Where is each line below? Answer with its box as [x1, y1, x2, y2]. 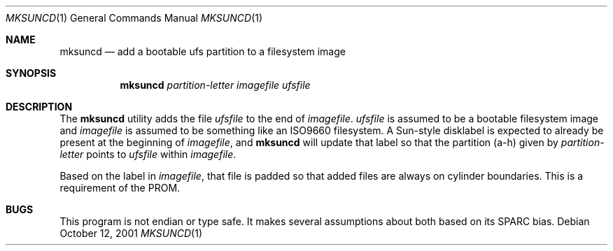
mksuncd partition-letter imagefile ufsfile [120, 79, 311, 91]
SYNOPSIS [6, 67, 57, 79]
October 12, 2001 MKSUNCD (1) [59, 227, 203, 239]
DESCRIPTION [6, 101, 73, 113]
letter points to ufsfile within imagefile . [59, 148, 237, 160]
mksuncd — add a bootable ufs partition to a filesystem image [59, 45, 346, 57]
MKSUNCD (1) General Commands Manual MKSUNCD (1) [6, 12, 263, 24]
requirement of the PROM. [59, 182, 181, 194]
